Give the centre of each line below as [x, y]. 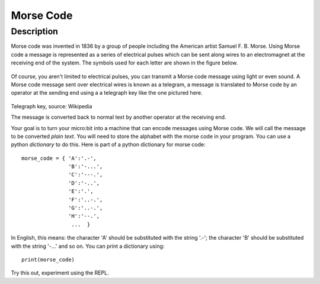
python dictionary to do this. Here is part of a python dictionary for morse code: [108, 144]
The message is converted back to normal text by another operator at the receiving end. [119, 117]
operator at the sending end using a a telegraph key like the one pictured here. [107, 93]
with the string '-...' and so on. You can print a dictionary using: [88, 246]
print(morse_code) [48, 259]
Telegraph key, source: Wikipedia [52, 106]
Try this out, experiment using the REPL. [60, 273]
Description [35, 31]
